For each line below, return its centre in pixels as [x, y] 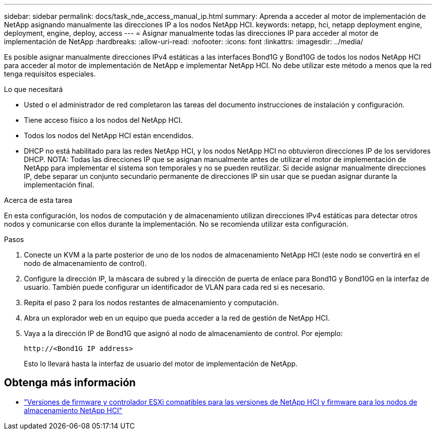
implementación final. [59, 185]
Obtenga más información [70, 383]
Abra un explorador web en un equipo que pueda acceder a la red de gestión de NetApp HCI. [177, 318]
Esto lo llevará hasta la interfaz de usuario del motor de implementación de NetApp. [161, 364]
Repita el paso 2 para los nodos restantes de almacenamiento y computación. [151, 303]
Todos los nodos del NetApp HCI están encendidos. [109, 135]
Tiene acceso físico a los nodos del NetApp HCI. [103, 120]
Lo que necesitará [34, 89]
